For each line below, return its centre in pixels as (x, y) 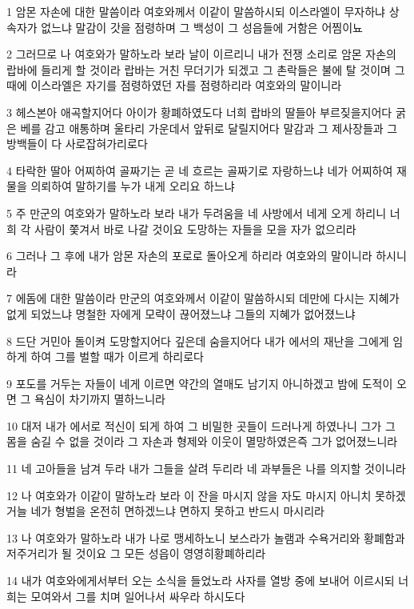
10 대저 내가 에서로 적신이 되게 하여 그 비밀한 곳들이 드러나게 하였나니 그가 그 (201, 425)
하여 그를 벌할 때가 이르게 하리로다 (117, 357)
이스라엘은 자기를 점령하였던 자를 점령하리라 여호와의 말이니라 (186, 85)
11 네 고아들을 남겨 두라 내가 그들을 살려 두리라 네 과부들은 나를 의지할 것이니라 (206, 469)
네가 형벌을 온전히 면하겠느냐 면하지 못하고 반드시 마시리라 (177, 511)
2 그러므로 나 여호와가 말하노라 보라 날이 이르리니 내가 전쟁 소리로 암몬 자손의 (201, 54)
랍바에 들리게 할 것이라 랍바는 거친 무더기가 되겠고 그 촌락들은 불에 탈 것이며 (199, 69)
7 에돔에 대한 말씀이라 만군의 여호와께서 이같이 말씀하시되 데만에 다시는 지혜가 (203, 298)
